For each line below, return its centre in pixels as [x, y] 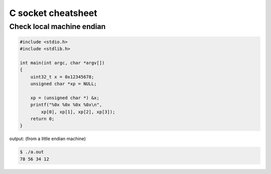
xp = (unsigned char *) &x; [65, 98]
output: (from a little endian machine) [48, 139]
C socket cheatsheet [53, 13]
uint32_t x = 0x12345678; [62, 77]
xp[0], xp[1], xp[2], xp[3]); [78, 112]
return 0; [42, 119]
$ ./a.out [32, 152]
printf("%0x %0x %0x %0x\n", [66, 105]
